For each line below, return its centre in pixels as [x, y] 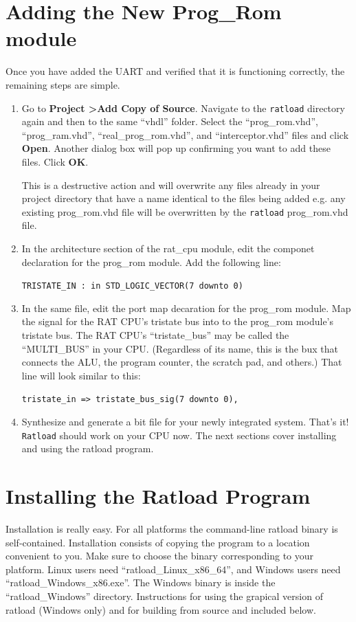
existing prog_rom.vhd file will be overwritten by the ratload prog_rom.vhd [185, 211]
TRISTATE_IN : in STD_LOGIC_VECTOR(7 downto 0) [132, 286]
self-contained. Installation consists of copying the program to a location [158, 542]
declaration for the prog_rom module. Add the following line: [151, 262]
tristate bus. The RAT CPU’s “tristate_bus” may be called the [155, 335]
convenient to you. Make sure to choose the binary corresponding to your [160, 556]
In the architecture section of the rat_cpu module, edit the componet [168, 248]
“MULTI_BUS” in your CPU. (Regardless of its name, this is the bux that [180, 348]
